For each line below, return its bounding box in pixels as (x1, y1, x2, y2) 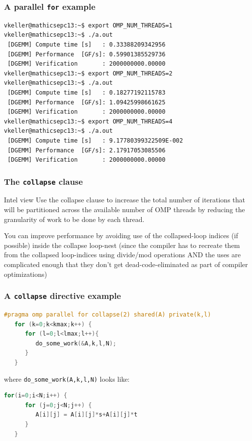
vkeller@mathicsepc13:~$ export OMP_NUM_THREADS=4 (4, 118, 173, 125)
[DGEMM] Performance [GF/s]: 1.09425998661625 (7, 98, 166, 106)
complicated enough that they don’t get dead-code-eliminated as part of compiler (4, 259, 248, 269)
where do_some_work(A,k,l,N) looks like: (4, 373, 130, 384)
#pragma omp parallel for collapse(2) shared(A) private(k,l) (4, 311, 211, 318)
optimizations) (4, 269, 47, 279)
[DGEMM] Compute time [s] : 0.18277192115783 (7, 89, 166, 96)
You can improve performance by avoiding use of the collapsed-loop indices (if (4, 230, 238, 241)
